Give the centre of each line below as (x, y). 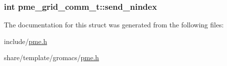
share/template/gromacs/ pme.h (51, 57)
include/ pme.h (25, 41)
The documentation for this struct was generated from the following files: (114, 25)
